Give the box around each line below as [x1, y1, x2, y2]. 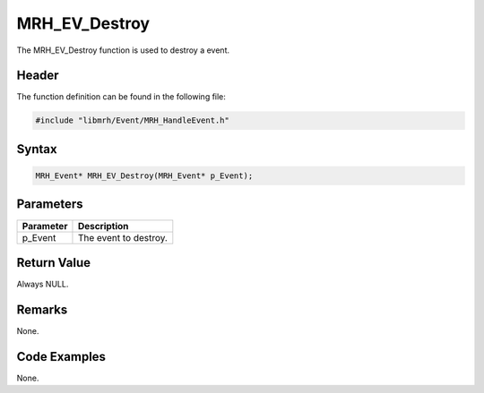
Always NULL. [16, 278, 69, 290]
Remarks [16, 302, 68, 317]
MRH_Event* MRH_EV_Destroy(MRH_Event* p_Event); [35, 171, 254, 181]
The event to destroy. [77, 231, 168, 243]
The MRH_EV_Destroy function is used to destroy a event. [16, 45, 230, 56]
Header [16, 68, 59, 83]
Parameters [16, 197, 83, 212]
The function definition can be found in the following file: [16, 91, 226, 102]
